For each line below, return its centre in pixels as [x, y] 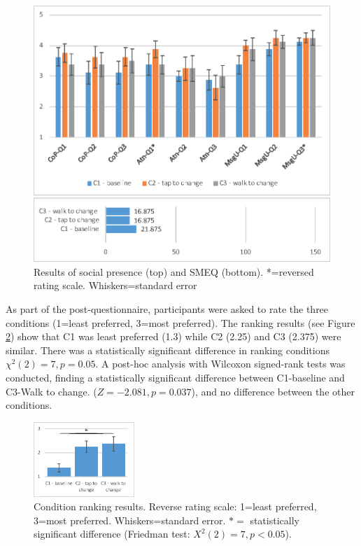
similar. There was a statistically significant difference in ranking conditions [168, 350]
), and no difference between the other [273, 391]
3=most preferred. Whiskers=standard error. [130, 520]
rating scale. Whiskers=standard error [115, 285]
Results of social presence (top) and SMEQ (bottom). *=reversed [174, 271]
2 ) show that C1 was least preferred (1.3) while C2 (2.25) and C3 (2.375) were [174, 336]
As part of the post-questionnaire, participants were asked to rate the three [167, 308]
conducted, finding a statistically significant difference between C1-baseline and [175, 377]
